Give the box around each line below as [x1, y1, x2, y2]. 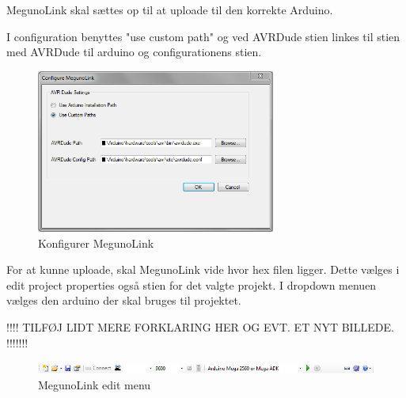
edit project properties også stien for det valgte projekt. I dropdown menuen [6, 276, 377, 293]
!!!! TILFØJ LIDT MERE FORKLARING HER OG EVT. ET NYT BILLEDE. [6, 318, 394, 335]
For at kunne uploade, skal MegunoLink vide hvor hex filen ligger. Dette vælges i [6, 261, 400, 278]
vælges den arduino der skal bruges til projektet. [6, 292, 241, 309]
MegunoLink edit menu [38, 376, 151, 392]
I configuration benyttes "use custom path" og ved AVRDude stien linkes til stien [6, 28, 400, 44]
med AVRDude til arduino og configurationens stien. [6, 44, 262, 60]
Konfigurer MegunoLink [38, 234, 154, 251]
